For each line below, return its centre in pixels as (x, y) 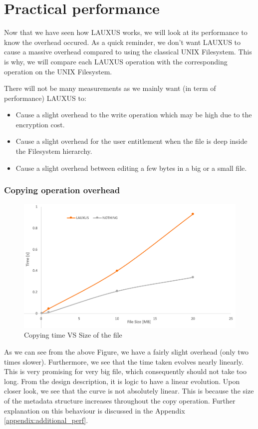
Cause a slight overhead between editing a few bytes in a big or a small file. (131, 168)
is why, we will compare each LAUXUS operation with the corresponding (116, 61)
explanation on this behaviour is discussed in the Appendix (95, 410)
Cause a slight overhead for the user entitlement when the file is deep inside (131, 141)
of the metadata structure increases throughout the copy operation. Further (120, 400)
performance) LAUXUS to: (45, 98)
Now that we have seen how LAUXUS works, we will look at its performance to (126, 32)
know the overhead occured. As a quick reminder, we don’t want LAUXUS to (123, 42)
